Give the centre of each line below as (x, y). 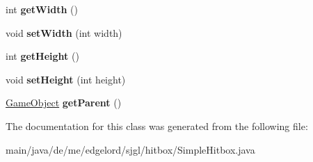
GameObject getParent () (64, 103)
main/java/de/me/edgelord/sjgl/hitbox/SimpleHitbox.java (130, 149)
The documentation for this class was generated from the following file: (157, 125)
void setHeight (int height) (66, 79)
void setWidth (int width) (64, 32)
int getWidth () (42, 9)
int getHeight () (42, 56)
